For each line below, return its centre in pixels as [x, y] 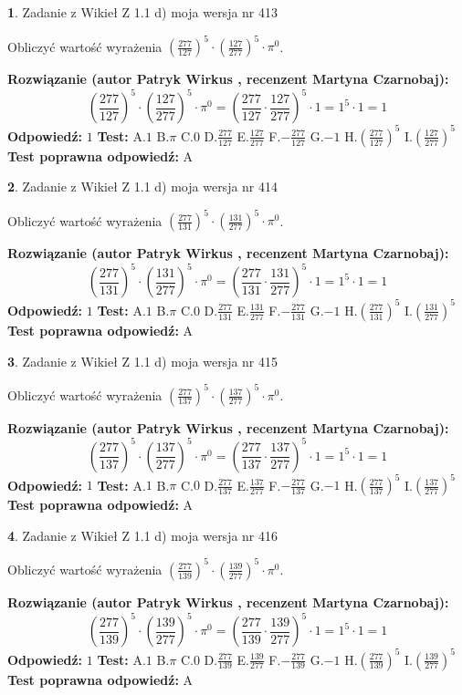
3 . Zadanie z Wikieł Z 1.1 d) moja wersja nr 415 [143, 361]
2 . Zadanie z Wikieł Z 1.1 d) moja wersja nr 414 [143, 187]
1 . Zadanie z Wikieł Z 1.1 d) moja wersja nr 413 [143, 12]
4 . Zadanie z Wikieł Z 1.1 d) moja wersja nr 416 [143, 535]
